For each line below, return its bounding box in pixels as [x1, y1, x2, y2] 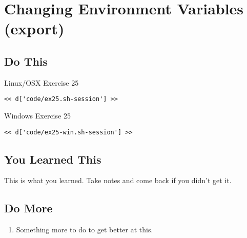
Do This [4, 53, 48, 69]
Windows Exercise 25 [4, 110, 71, 121]
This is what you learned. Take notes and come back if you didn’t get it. [4, 175, 232, 186]
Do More [4, 200, 53, 216]
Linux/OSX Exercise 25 [4, 77, 79, 88]
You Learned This [4, 151, 101, 167]
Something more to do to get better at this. [16, 224, 153, 235]
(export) [4, 18, 65, 39]
